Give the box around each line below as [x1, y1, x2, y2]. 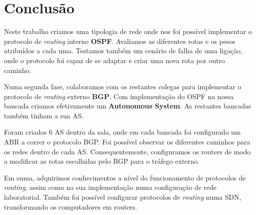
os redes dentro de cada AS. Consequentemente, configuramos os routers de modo [4, 146, 251, 156]
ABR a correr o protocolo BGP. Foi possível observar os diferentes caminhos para [4, 137, 251, 147]
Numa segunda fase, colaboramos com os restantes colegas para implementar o [4, 81, 241, 92]
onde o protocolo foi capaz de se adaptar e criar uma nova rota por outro [4, 55, 225, 65]
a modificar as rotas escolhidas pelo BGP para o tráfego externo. [4, 156, 200, 166]
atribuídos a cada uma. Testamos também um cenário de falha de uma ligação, [4, 45, 243, 56]
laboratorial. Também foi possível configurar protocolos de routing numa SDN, [4, 192, 241, 202]
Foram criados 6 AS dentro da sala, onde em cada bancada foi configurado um [4, 127, 241, 137]
